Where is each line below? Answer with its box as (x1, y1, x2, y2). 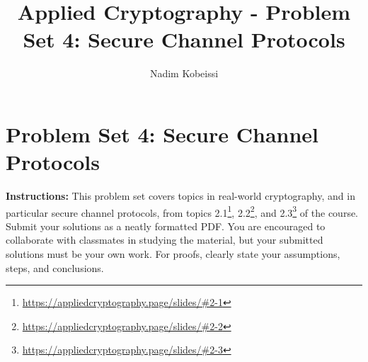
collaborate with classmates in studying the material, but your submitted (6, 232, 323, 247)
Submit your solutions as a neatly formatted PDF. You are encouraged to (6, 218, 326, 233)
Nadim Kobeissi (149, 66, 219, 81)
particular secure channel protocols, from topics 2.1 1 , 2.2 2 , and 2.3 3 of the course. (6, 203, 358, 220)
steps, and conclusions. (6, 260, 104, 275)
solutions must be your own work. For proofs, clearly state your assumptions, (6, 247, 340, 261)
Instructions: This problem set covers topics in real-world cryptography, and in (6, 188, 355, 203)
